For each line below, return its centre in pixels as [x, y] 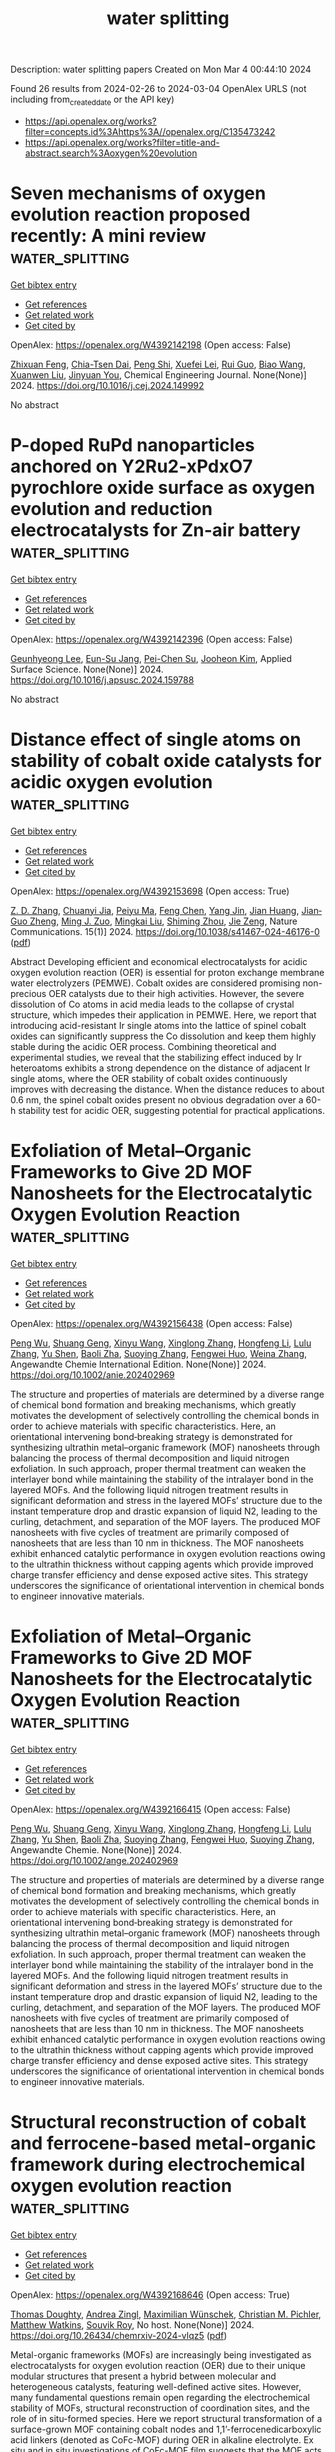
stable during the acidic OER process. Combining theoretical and [143, 1046]
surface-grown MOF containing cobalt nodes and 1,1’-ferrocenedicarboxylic [166, 2429]
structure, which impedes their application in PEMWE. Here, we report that [163, 1014]
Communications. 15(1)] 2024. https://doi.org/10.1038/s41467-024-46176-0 [165, 931]
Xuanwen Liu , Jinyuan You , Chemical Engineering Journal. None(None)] [158, 374]
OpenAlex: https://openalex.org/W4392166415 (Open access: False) [151, 1809]
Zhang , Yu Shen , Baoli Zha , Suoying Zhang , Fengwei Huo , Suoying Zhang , [162, 1839]
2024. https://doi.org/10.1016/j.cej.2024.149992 [107, 385]
